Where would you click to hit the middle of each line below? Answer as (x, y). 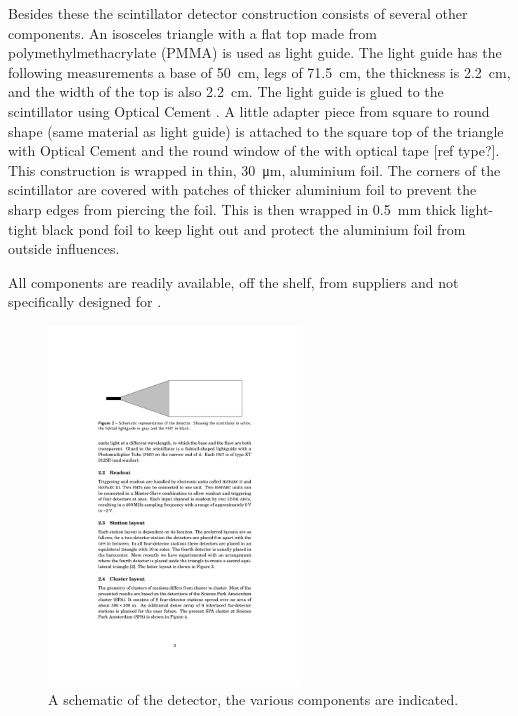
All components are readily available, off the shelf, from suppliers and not (233, 281)
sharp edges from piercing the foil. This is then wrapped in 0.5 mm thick (232, 208)
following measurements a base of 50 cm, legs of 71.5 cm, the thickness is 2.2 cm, (259, 71)
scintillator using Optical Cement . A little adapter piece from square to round (249, 110)
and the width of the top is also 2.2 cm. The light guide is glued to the (226, 91)
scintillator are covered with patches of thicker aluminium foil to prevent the (242, 189)
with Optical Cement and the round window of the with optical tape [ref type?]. (254, 150)
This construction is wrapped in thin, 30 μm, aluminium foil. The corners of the (254, 169)
